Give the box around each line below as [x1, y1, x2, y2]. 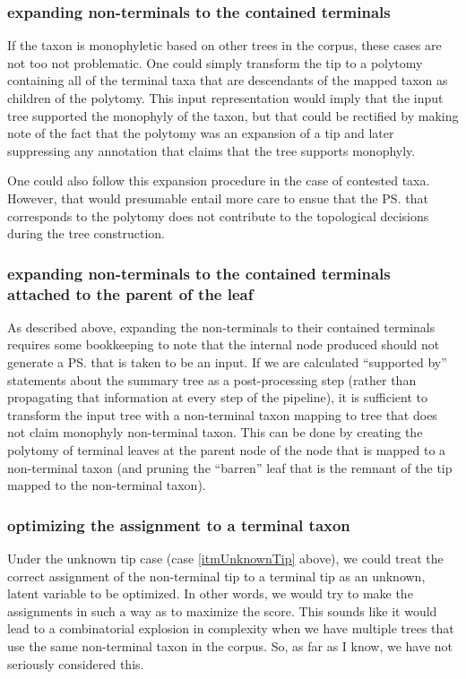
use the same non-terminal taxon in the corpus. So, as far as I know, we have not [7, 637, 453, 656]
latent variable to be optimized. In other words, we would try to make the [7, 584, 413, 603]
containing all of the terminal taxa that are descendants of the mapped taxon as [7, 71, 448, 90]
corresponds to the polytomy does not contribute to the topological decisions [7, 206, 429, 225]
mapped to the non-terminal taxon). [7, 476, 206, 494]
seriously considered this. [7, 654, 144, 673]
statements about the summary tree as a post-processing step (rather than [7, 370, 417, 389]
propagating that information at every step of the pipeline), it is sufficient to [7, 388, 427, 407]
